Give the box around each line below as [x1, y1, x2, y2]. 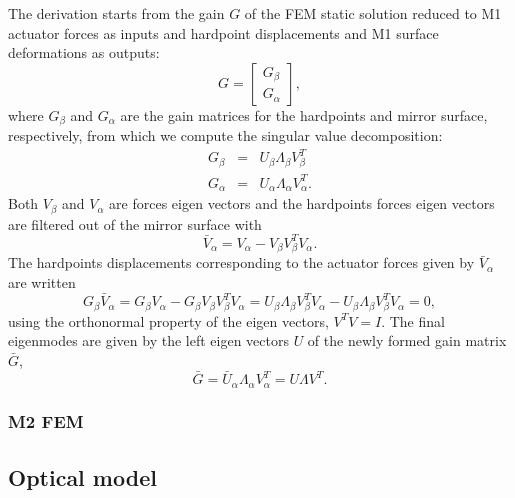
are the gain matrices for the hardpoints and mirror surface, [120, 104, 488, 125]
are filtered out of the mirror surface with [8, 213, 262, 234]
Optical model [8, 461, 157, 492]
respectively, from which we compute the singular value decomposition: [8, 125, 443, 146]
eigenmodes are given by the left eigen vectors [8, 330, 289, 351]
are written [8, 271, 76, 292]
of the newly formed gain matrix [307, 330, 507, 351]
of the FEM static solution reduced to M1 [244, 3, 502, 23]
